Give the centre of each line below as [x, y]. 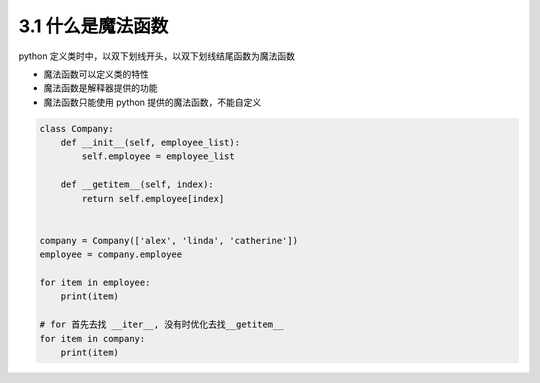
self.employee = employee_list [158, 156]
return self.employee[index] [153, 198]
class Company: [76, 128]
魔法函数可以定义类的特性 [96, 74]
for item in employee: [95, 282]
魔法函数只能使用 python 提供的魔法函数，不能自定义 [152, 102]
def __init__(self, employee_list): [150, 143]
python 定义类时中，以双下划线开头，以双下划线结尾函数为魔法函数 [156, 56]
